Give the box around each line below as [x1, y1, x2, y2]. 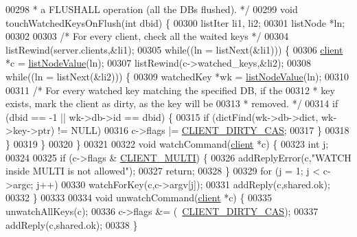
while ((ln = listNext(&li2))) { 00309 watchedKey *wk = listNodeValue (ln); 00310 [5, 69, 349, 83]
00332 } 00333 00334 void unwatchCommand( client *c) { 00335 [5, 190, 273, 205]
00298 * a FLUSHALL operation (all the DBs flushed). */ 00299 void [5, 2, 298, 16]
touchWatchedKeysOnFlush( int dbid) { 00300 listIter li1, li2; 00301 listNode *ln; [5, 15, 345, 30]
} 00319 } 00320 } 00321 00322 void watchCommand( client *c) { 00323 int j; [5, 136, 329, 150]
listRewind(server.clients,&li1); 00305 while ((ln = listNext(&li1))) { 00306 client [5, 42, 343, 56]
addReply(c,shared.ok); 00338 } [5, 217, 138, 232]
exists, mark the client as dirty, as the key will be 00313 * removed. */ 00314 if [5, 96, 338, 111]
